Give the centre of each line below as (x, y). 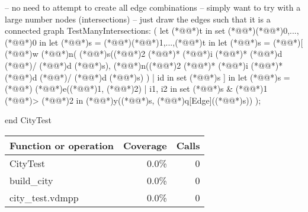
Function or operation (62, 145)
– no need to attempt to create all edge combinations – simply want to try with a (153, 7)
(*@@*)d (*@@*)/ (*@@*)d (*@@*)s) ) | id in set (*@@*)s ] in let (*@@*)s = (147, 77)
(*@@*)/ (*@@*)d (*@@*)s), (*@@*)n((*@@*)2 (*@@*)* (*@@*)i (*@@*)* (144, 65)
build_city (31, 180)
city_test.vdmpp (44, 197)
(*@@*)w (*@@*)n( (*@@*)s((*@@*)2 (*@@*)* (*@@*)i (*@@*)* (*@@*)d (144, 54)
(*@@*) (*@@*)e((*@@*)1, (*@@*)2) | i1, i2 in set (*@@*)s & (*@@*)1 (136, 89)
